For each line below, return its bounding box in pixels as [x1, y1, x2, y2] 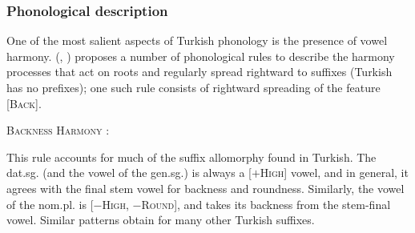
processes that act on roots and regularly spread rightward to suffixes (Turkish [6, 63, 393, 80]
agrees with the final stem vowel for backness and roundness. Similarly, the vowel [6, 179, 405, 196]
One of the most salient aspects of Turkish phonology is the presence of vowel [6, 32, 388, 49]
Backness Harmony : [6, 122, 110, 139]
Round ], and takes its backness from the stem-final [141, 195, 391, 212]
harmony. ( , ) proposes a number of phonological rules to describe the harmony [6, 47, 395, 64]
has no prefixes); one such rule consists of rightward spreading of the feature [6, 79, 381, 95]
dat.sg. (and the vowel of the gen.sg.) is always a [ [6, 164, 252, 181]
